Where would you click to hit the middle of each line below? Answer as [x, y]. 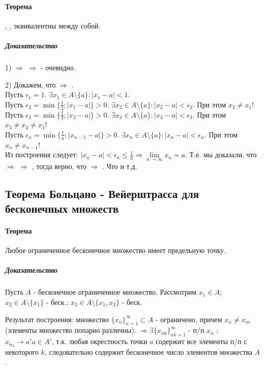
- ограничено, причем [189, 319]
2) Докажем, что [31, 84]
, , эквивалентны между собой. [53, 25]
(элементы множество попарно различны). [71, 330]
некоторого [22, 351]
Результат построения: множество [57, 319]
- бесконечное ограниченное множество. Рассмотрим [115, 292]
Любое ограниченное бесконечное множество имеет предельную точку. [116, 250]
